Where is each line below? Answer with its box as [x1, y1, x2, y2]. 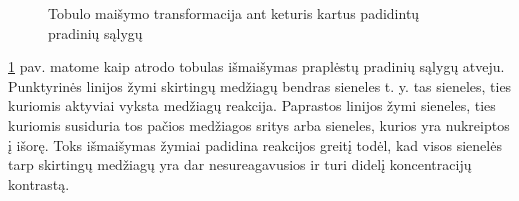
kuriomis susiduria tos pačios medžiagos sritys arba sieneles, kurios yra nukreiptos [8, 114, 510, 135]
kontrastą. [8, 173, 70, 194]
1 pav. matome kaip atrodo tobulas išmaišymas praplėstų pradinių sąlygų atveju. [8, 56, 505, 77]
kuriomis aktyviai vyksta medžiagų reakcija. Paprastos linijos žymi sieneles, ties [8, 95, 496, 116]
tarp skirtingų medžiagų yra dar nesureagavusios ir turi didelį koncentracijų [8, 154, 472, 175]
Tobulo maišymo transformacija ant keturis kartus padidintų [48, 3, 420, 23]
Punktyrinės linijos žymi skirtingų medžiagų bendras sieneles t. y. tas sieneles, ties [8, 75, 512, 96]
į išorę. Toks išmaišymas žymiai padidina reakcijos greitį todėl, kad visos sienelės [8, 134, 502, 155]
